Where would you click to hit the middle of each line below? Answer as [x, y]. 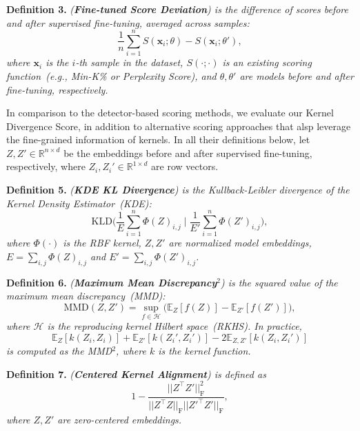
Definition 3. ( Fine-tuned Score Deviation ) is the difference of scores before [177, 9]
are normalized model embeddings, [240, 243]
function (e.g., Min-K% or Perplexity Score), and [111, 75]
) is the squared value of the [279, 282]
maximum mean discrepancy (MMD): [86, 296]
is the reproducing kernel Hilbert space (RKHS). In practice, [174, 326]
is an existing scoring [267, 62]
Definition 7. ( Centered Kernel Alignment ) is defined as [136, 374]
